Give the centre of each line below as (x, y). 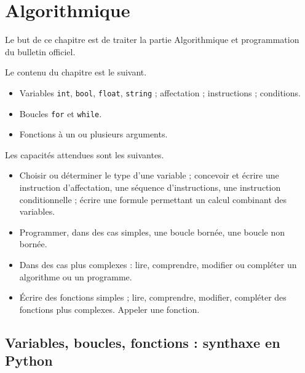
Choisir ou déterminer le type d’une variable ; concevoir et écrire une (149, 175)
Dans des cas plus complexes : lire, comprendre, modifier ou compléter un (158, 264)
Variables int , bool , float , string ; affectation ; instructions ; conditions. (160, 92)
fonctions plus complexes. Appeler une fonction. (109, 309)
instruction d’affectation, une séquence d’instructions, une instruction (150, 187)
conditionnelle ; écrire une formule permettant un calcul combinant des (153, 199)
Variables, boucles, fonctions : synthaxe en (143, 342)
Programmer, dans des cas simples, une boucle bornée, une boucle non (152, 232)
